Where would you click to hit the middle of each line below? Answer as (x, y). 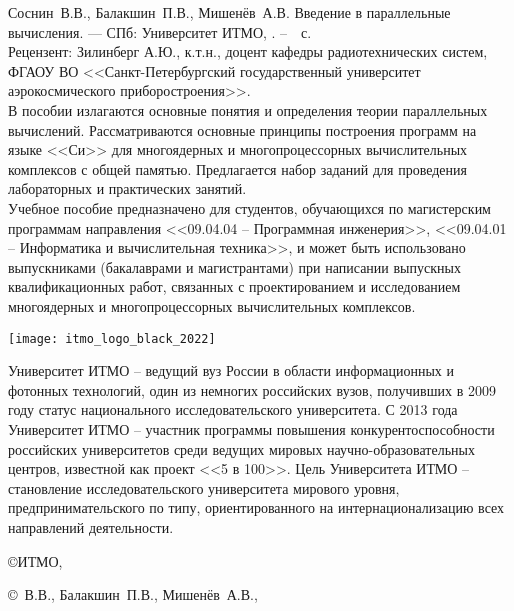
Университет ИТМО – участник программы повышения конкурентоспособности (251, 428)
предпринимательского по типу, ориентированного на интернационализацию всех (256, 507)
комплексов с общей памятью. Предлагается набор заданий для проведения (237, 168)
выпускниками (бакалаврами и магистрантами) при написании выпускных (234, 266)
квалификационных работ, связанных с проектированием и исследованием (234, 286)
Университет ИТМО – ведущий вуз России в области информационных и (231, 370)
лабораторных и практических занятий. (127, 188)
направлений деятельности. (91, 526)
